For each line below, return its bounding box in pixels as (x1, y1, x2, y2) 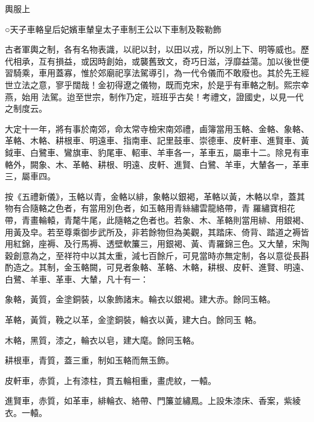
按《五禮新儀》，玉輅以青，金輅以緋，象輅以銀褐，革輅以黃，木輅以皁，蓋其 (5, 190, 305, 202)
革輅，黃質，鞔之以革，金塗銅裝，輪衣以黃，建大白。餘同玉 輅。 (5, 313, 261, 326)
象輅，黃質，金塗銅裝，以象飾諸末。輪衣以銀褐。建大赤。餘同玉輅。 (5, 293, 275, 305)
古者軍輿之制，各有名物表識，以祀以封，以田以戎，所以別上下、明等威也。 (5, 43, 301, 56)
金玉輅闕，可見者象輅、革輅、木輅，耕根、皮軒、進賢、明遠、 (63, 261, 309, 273)
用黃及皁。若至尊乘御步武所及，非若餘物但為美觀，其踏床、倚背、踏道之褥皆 (5, 225, 309, 238)
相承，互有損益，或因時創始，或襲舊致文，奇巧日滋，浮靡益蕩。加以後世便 (13, 54, 309, 67)
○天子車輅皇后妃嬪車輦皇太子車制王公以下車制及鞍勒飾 (5, 22, 222, 35)
